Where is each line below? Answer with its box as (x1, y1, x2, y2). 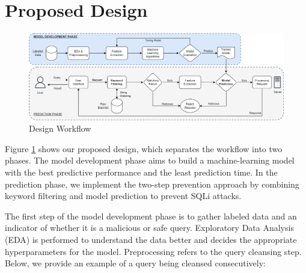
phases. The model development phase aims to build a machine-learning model (5, 154, 295, 167)
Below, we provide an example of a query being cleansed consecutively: (5, 257, 266, 269)
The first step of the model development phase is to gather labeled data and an (5, 209, 297, 222)
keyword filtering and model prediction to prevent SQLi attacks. (5, 189, 242, 202)
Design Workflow (29, 122, 91, 135)
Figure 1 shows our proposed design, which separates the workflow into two (5, 142, 283, 155)
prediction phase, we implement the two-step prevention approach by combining (5, 177, 299, 190)
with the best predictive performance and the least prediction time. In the (5, 166, 278, 178)
